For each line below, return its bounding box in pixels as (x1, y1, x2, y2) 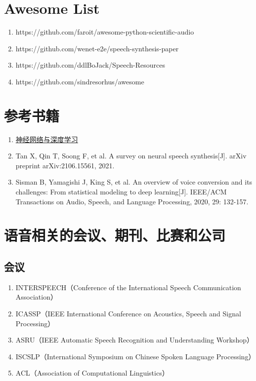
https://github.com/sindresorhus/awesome (15, 76, 144, 86)
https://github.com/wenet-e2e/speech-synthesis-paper (15, 43, 179, 53)
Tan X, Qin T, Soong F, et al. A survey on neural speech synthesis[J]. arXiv (15, 151, 247, 161)
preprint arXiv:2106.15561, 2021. (15, 160, 115, 170)
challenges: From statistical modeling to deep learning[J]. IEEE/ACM (15, 187, 227, 196)
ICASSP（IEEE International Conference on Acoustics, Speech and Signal (15, 308, 241, 318)
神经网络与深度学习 (15, 134, 78, 144)
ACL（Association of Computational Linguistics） (15, 368, 169, 378)
